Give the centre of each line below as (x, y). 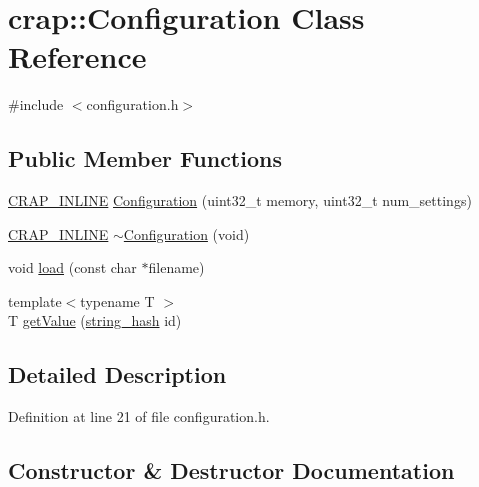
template (35, 300)
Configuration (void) (186, 233)
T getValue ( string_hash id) (95, 320)
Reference (77, 56)
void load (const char (72, 267)
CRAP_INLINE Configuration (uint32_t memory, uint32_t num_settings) (240, 200)
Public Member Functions (145, 158)
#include (36, 104)
